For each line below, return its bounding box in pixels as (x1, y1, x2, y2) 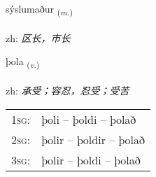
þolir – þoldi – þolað (41, 151, 141, 168)
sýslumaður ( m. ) (6, 1, 73, 17)
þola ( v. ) (6, 54, 40, 71)
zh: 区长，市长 (6, 30, 71, 45)
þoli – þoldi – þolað (41, 111, 136, 127)
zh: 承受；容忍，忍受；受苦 (6, 83, 129, 98)
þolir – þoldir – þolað (41, 131, 145, 148)
